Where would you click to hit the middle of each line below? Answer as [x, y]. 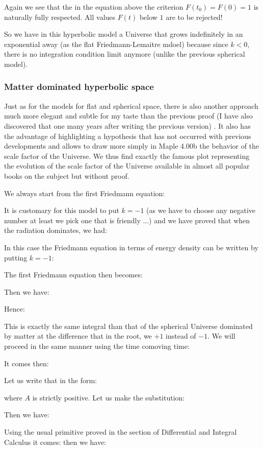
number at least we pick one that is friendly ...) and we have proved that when [127, 220]
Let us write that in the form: [50, 380]
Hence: [15, 309]
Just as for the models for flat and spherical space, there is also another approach [131, 105]
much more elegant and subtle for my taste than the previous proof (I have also [128, 116]
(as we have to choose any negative [201, 210]
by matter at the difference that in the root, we [78, 336]
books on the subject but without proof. [67, 175]
